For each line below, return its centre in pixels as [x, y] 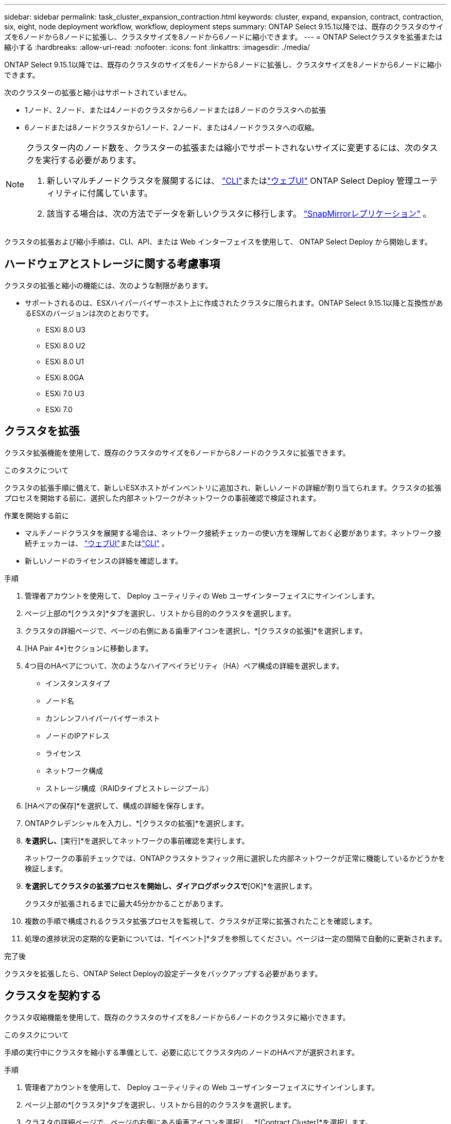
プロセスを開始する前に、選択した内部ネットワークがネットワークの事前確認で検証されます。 [162, 498]
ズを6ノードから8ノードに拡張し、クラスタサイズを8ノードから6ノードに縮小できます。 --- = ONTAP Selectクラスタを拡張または [223, 37]
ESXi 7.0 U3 [65, 393]
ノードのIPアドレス [77, 735]
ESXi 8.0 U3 [65, 329]
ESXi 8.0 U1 [65, 361]
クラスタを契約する [53, 996]
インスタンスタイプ [78, 683]
